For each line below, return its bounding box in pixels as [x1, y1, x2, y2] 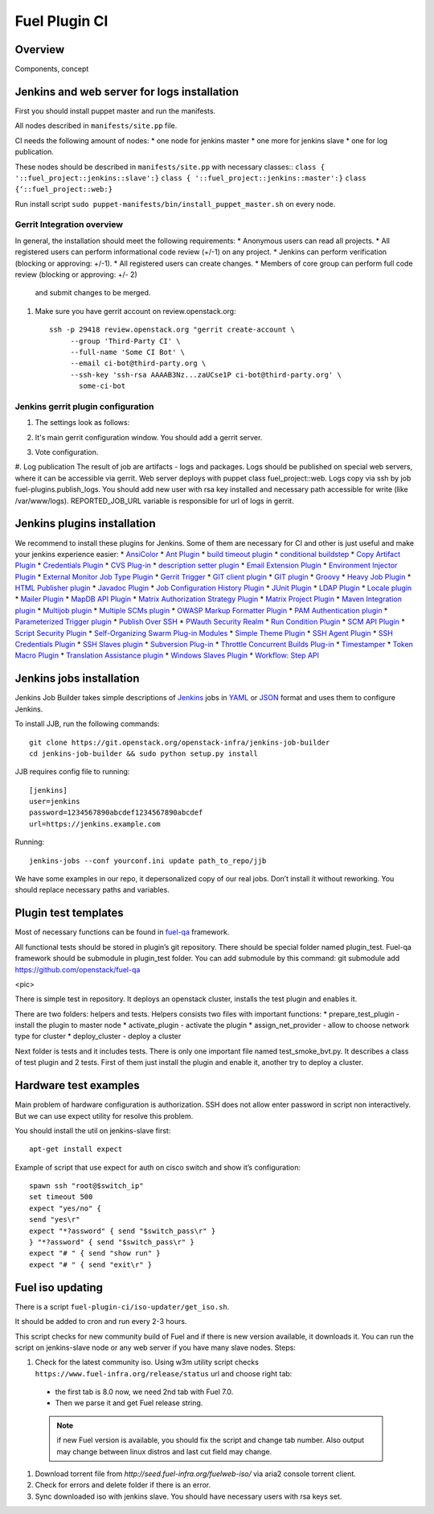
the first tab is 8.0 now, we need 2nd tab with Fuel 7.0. [55, 1387, 234, 1396]
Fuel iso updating [14, 1281, 104, 1294]
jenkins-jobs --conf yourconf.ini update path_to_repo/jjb [29, 856, 267, 865]
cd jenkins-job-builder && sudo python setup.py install [29, 749, 259, 758]
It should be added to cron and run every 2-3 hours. [14, 1317, 187, 1326]
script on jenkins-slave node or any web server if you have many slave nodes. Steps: [14, 1343, 297, 1352]
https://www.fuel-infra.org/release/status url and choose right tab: [35, 1368, 293, 1378]
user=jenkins [29, 797, 80, 807]
